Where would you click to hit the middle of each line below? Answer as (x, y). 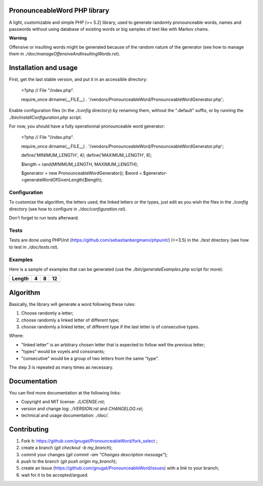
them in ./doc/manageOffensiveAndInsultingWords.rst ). (65, 54)
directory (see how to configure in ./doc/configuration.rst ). (68, 209)
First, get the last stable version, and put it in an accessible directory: (78, 79)
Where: (16, 336)
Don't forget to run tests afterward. (44, 218)
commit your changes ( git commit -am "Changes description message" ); (94, 454)
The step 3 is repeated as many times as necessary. (61, 367)
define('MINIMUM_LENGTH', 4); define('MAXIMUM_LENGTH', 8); (86, 155)
